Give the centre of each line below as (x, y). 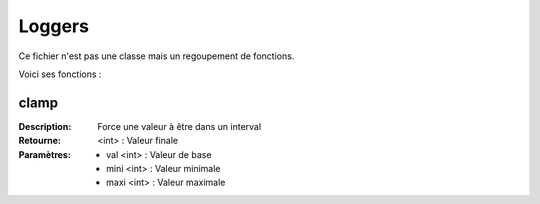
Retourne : (40, 141)
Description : (45, 126)
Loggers (54, 26)
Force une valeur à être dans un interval (179, 126)
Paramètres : (45, 154)
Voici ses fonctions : (60, 74)
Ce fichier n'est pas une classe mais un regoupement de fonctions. (156, 56)
